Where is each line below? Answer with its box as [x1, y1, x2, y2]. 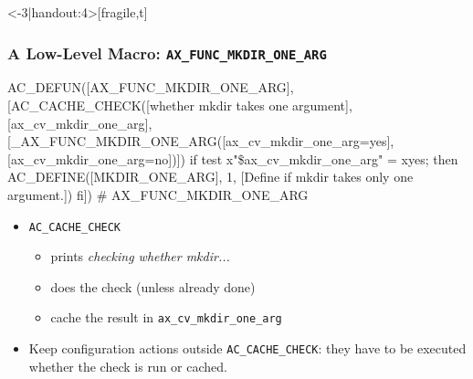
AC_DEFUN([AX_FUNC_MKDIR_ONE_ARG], [7, 78, 294, 97]
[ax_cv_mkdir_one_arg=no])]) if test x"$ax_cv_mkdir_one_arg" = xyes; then [7, 149, 458, 168]
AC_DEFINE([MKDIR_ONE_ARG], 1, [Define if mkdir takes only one [7, 167, 414, 186]
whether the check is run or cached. [28, 356, 227, 375]
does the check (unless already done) [50, 277, 256, 296]
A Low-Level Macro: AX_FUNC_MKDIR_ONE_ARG [7, 41, 327, 64]
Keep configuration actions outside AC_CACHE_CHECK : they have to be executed [28, 339, 467, 358]
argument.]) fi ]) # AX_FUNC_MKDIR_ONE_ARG [7, 184, 309, 204]
